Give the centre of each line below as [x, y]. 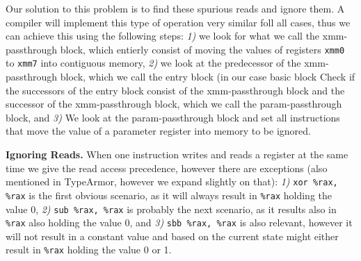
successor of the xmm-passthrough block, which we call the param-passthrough [174, 104]
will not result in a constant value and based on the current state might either [172, 236]
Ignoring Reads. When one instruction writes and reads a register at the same [177, 154]
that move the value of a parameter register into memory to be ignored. [158, 131]
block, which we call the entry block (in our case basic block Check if [208, 77]
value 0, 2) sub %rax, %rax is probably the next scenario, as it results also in [171, 209]
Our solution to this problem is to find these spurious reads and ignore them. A [175, 8]
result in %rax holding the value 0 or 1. [89, 250]
